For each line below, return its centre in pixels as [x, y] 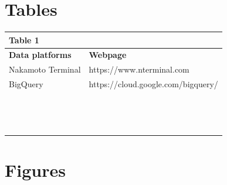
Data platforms [40, 55]
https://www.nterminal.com [139, 69]
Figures [35, 169]
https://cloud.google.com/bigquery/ [153, 84]
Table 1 [24, 40]
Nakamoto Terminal [45, 69]
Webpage [108, 55]
